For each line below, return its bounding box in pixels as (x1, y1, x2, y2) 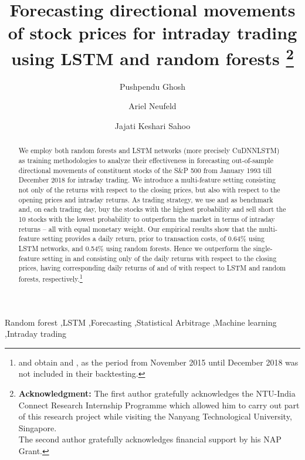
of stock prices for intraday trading (8, 21, 297, 45)
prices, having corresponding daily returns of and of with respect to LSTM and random (18, 263, 286, 273)
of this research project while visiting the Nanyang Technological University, (18, 410, 292, 422)
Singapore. (18, 421, 57, 434)
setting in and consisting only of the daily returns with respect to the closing (42, 253, 277, 263)
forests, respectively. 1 (18, 272, 83, 283)
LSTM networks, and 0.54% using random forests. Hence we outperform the (18, 243, 251, 253)
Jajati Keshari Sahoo (114, 120, 191, 132)
